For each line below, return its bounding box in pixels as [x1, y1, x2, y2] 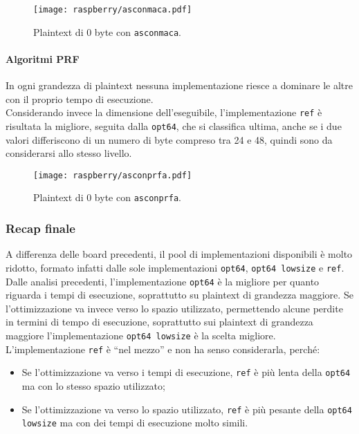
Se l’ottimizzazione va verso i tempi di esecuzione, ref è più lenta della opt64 [21, 365, 351, 379]
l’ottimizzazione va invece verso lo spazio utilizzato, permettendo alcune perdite [6, 301, 343, 315]
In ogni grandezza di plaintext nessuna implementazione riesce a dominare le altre [6, 78, 353, 93]
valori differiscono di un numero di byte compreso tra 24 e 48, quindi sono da [6, 132, 333, 147]
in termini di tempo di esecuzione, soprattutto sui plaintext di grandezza [6, 314, 313, 329]
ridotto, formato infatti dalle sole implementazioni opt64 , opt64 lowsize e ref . [6, 260, 344, 274]
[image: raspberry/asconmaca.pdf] [33, 5, 192, 15]
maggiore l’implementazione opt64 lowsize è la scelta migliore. [6, 328, 276, 343]
